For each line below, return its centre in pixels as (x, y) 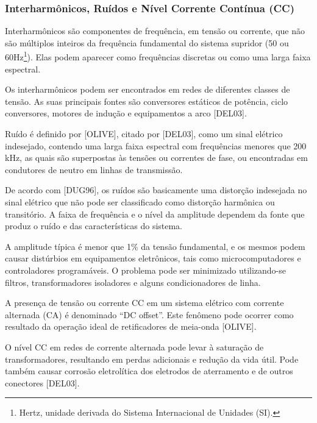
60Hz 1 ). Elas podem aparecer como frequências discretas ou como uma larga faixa (158, 56)
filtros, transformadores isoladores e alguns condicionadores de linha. (133, 282)
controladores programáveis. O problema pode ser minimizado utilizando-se (145, 270)
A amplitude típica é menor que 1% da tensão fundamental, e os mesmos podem (155, 246)
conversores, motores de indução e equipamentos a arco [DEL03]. (126, 113)
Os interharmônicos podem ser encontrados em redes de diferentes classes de (148, 89)
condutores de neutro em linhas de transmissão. (94, 169)
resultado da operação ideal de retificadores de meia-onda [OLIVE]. (131, 326)
